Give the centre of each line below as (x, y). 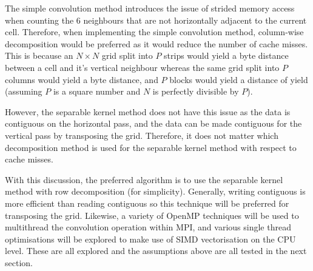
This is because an (39, 55)
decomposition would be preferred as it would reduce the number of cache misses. (156, 43)
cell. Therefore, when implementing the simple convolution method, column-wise (154, 32)
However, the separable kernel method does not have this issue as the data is (148, 111)
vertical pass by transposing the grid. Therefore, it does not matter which (142, 135)
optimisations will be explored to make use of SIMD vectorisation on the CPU (150, 239)
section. (19, 262)
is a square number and (97, 91)
